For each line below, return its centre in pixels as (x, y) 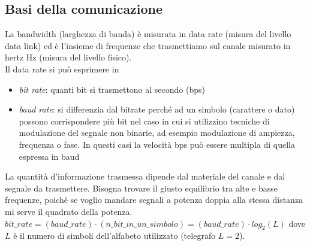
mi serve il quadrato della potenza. (69, 211)
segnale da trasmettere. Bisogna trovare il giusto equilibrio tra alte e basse (142, 188)
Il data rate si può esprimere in (62, 69)
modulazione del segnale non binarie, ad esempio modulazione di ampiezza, (157, 133)
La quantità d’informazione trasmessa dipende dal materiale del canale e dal (145, 176)
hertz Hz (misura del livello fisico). (68, 57)
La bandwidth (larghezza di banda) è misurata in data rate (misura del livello (148, 34)
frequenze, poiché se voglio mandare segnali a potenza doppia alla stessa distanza (154, 200)
